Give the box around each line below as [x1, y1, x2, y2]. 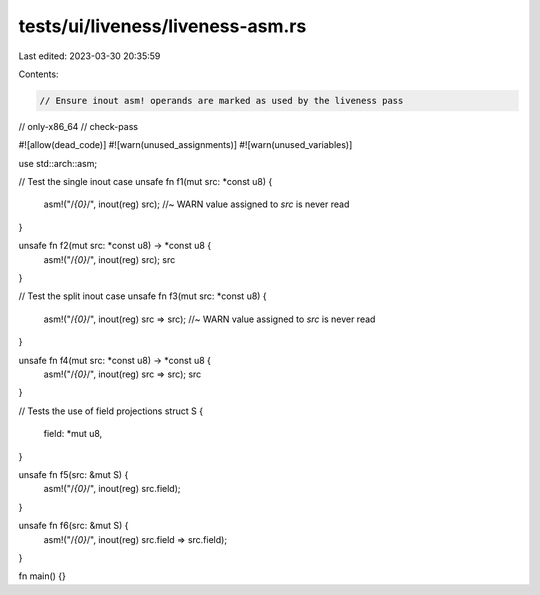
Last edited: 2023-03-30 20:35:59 [18, 50, 161, 62]
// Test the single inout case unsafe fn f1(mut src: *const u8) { [18, 176, 273, 188]
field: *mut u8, [43, 428, 103, 440]
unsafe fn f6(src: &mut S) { [18, 520, 129, 532]
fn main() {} [18, 570, 67, 582]
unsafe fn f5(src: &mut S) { [18, 468, 129, 480]
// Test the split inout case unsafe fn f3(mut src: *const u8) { [18, 290, 267, 302]
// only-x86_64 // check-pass [18, 120, 139, 132]
